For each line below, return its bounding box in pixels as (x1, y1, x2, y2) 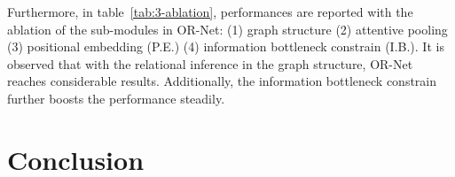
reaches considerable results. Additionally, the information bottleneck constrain (7, 72, 437, 90)
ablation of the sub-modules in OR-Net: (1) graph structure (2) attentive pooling (7, 19, 448, 38)
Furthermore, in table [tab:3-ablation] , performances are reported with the (7, 3, 413, 20)
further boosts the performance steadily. (7, 88, 225, 107)
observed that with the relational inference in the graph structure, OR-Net (7, 54, 413, 73)
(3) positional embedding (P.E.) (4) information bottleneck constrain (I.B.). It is (7, 37, 444, 56)
